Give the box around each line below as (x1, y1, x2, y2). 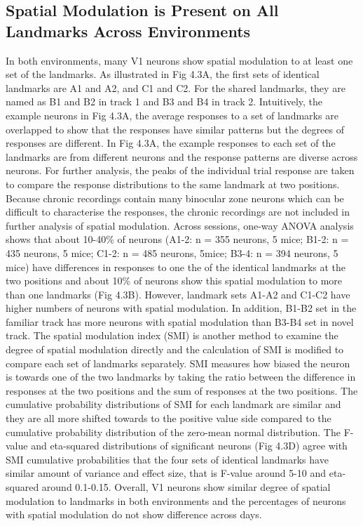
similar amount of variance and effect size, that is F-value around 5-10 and (6, 466, 327, 480)
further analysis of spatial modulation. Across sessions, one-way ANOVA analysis (6, 218, 354, 232)
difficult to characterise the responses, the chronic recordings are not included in (6, 204, 350, 219)
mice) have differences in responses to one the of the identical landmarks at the (6, 259, 346, 274)
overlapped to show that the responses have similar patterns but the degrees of (6, 121, 344, 136)
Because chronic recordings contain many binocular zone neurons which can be (6, 190, 344, 205)
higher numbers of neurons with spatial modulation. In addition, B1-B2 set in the (6, 301, 357, 315)
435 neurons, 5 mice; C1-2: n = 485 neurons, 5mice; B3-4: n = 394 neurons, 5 (6, 245, 338, 260)
